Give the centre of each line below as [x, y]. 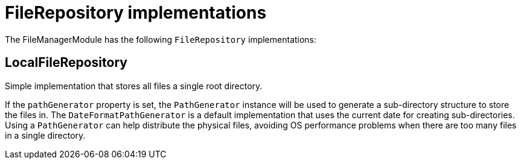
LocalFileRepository [66, 63]
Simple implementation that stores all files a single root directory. [134, 86]
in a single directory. [45, 135]
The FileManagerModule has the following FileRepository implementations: [161, 39]
